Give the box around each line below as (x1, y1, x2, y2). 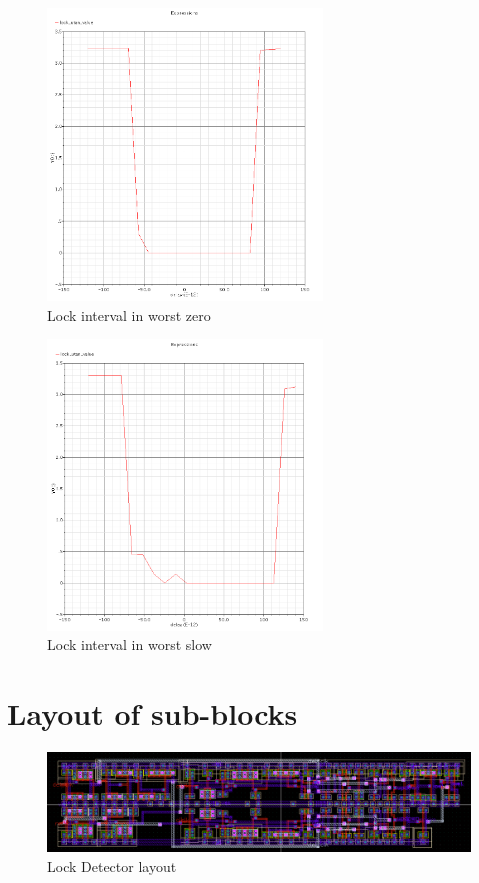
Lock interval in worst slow (47, 634, 212, 655)
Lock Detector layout (47, 856, 177, 876)
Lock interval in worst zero (47, 304, 211, 325)
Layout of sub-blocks (7, 693, 298, 734)
